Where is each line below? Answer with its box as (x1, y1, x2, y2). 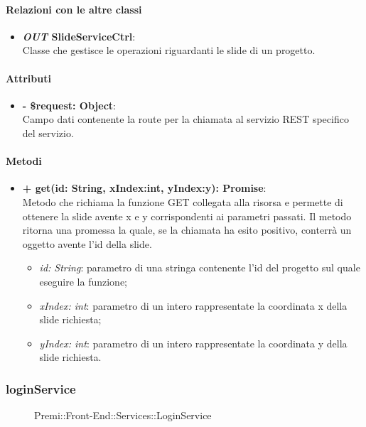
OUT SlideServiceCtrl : (22, 28, 136, 43)
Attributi (6, 70, 51, 85)
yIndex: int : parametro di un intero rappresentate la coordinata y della (39, 335, 348, 350)
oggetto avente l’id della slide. (22, 236, 152, 251)
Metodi (6, 153, 42, 168)
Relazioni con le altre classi (6, 1, 142, 16)
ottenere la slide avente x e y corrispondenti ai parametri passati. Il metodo (22, 208, 352, 223)
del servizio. (22, 125, 74, 140)
